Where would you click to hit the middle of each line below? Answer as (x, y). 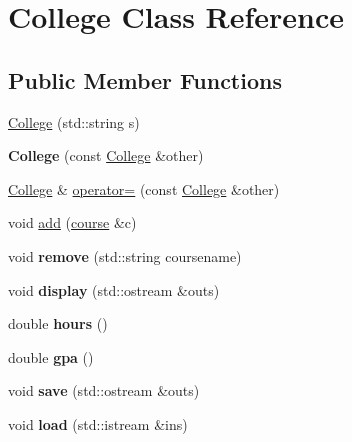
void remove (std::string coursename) (125, 255)
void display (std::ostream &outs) (114, 289)
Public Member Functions (145, 79)
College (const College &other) (106, 155)
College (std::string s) (74, 121)
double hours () (58, 323)
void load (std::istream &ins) (98, 423)
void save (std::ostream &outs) (104, 390)
